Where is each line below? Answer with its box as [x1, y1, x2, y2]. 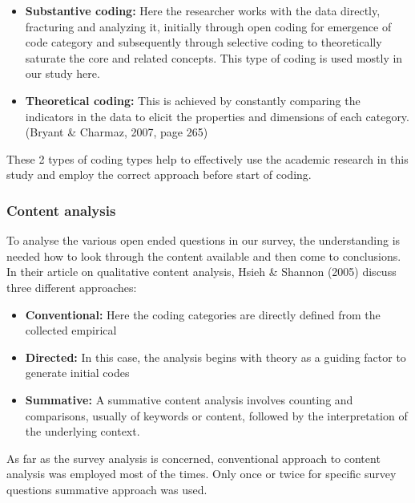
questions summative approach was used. [6, 481, 207, 497]
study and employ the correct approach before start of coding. [6, 166, 312, 183]
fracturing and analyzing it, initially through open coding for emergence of [25, 18, 392, 34]
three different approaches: [6, 278, 137, 295]
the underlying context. [25, 423, 140, 440]
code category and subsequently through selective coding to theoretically [25, 34, 382, 51]
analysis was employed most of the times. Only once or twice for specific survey [6, 465, 397, 482]
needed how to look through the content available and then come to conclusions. [6, 247, 401, 264]
